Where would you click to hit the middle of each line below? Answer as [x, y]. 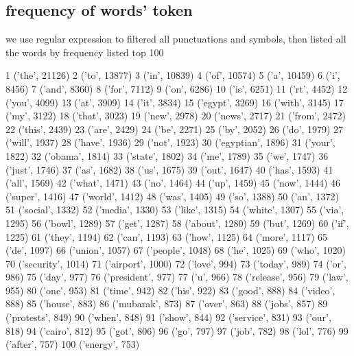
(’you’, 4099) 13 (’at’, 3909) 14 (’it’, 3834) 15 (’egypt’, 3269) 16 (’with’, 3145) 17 [175, 102]
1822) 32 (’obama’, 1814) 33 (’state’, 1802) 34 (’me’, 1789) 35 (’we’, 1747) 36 [167, 155]
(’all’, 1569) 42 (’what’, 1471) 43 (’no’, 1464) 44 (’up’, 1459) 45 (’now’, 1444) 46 [173, 183]
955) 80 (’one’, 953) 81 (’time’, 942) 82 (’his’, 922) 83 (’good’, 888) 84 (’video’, [170, 290]
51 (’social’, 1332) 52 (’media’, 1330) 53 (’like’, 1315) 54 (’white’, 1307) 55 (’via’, [175, 210]
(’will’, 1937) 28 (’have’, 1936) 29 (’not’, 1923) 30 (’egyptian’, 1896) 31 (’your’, [170, 142]
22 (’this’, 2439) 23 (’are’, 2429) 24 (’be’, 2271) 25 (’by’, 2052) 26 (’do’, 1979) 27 [175, 129]
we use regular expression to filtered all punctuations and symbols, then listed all [176, 39]
